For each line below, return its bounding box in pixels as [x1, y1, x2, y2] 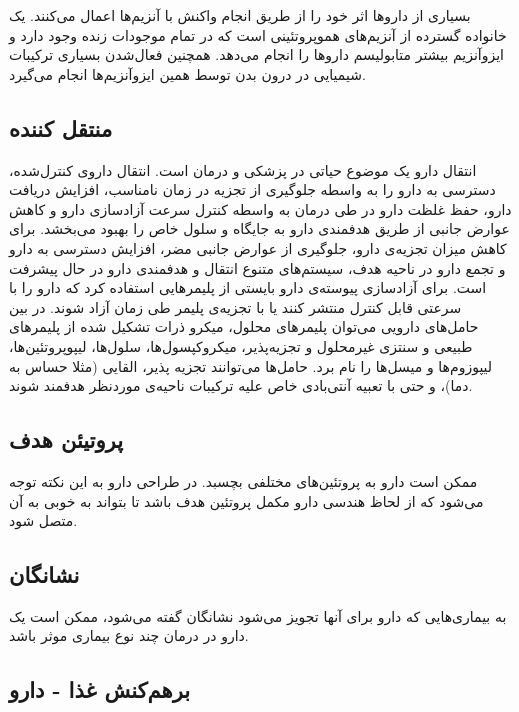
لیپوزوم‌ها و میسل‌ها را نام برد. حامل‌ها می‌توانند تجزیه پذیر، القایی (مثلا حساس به [9, 355, 493, 376]
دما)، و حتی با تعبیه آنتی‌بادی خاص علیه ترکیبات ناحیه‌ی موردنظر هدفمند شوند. [9, 375, 473, 396]
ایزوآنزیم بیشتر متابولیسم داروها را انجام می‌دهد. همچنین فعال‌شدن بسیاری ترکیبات [9, 44, 504, 65]
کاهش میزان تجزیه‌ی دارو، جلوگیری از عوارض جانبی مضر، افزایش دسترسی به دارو [9, 237, 507, 258]
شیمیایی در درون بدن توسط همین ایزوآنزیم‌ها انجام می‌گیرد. [9, 63, 366, 84]
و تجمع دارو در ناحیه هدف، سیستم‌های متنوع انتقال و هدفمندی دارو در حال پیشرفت [9, 257, 506, 278]
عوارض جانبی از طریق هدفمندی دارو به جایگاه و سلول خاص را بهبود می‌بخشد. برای [9, 218, 510, 239]
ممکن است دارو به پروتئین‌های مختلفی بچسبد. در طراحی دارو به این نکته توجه [9, 470, 478, 491]
